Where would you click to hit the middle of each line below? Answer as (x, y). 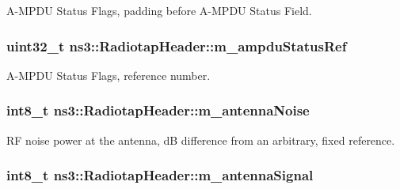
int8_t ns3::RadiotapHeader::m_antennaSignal (160, 175)
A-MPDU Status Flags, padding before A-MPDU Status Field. (159, 10)
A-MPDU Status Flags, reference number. (109, 75)
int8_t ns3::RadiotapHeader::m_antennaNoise (158, 110)
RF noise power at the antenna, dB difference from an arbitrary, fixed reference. (201, 140)
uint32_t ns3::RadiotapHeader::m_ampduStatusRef (177, 45)
